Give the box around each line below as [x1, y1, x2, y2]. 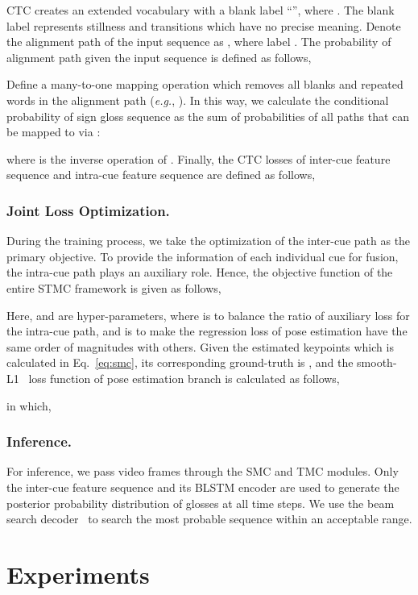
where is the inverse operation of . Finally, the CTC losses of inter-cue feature [6, 150, 391, 167]
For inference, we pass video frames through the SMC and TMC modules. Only [6, 463, 399, 480]
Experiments [6, 557, 150, 590]
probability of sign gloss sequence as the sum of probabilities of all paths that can [6, 107, 410, 124]
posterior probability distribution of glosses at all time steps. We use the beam [6, 494, 395, 511]
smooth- [357, 354, 397, 371]
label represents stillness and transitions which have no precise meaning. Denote [6, 17, 401, 34]
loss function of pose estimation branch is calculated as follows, [28, 369, 340, 386]
